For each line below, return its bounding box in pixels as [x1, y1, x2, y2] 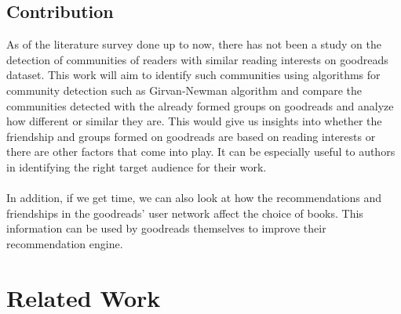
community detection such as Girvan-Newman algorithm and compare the [6, 81, 363, 98]
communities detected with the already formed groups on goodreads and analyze [6, 97, 394, 114]
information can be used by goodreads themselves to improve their [6, 220, 326, 236]
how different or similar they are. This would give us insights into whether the [6, 113, 382, 129]
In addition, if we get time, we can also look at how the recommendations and [6, 189, 382, 206]
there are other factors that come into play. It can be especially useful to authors [6, 143, 396, 160]
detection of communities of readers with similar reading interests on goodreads [6, 51, 388, 67]
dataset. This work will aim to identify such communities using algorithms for [6, 67, 381, 83]
